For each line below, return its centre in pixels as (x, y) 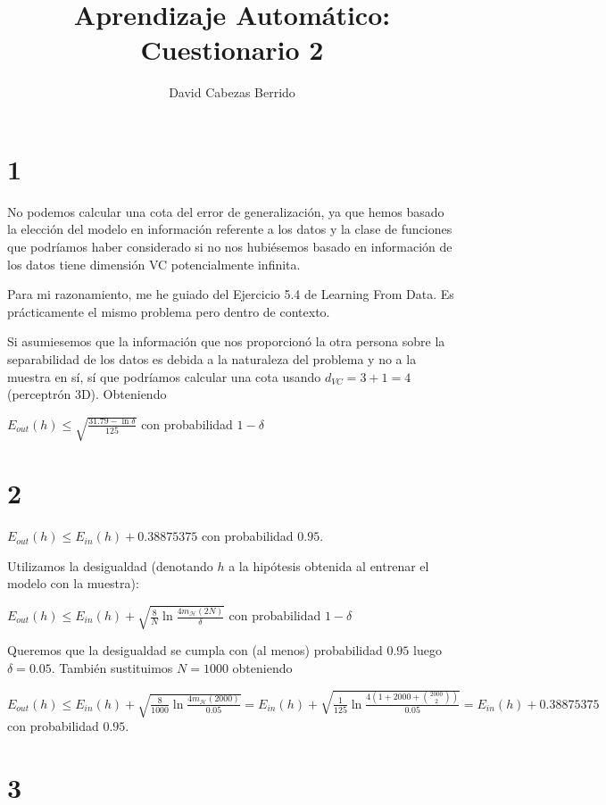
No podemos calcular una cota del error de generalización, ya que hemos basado (226, 211)
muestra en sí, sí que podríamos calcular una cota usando (164, 376)
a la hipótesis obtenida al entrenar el (329, 565)
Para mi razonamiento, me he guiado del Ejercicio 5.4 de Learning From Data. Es (231, 294)
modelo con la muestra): (73, 583)
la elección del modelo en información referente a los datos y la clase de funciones (230, 229)
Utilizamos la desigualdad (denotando (110, 565)
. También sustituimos (112, 668)
